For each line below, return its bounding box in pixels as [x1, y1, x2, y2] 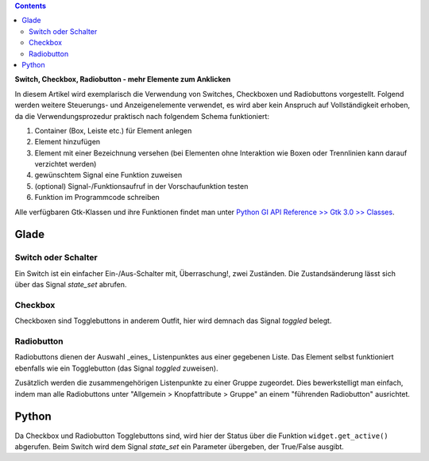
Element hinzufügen [34, 137, 101, 147]
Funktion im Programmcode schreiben [34, 193, 160, 202]
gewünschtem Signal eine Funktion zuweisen [34, 171, 183, 180]
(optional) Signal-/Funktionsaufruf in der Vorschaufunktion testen [34, 181, 249, 190]
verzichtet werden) [34, 159, 97, 169]
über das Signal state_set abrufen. [14, 280, 127, 290]
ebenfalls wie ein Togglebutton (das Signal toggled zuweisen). [14, 363, 218, 373]
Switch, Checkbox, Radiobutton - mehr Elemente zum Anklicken [14, 75, 231, 84]
